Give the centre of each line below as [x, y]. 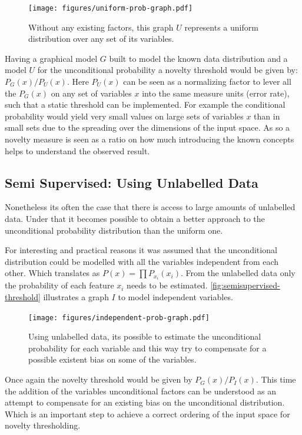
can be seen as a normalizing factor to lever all [207, 82]
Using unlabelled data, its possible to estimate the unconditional [145, 336]
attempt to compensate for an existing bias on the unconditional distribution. [145, 402]
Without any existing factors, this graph [101, 27]
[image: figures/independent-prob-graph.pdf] [119, 318]
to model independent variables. [175, 297]
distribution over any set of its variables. [101, 39]
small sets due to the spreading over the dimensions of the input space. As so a [147, 127]
